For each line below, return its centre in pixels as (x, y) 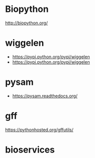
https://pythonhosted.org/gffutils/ (39, 130)
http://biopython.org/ (26, 23)
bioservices (30, 150)
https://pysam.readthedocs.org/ (45, 96)
